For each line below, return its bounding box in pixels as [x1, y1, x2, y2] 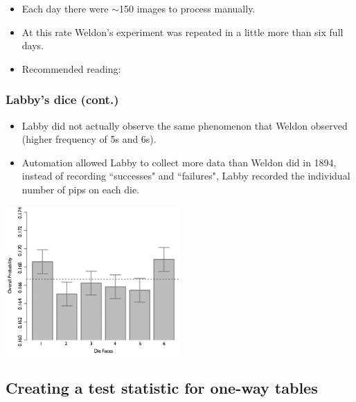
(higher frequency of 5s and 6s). [21, 132, 157, 146]
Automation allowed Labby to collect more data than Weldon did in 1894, [21, 155, 337, 169]
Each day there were [21, 1, 109, 15]
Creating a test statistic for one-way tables [6, 376, 318, 398]
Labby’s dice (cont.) [6, 91, 119, 108]
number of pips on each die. [21, 182, 140, 196]
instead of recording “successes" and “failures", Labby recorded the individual [21, 168, 350, 183]
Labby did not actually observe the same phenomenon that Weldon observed [21, 118, 348, 132]
